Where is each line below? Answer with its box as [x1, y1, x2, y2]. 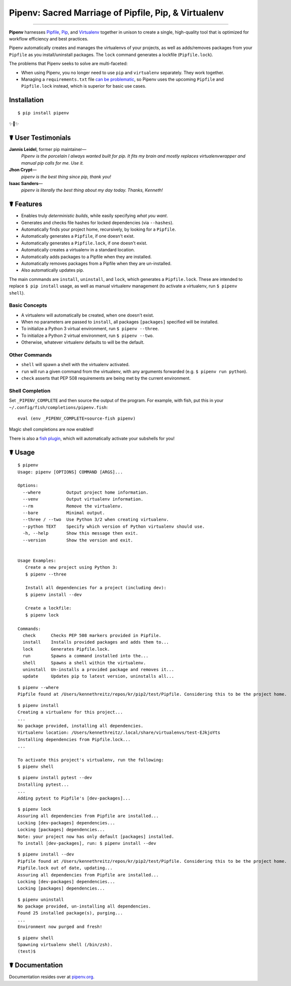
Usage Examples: [18, 558, 56, 563]
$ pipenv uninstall [18, 896, 64, 902]
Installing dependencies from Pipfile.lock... [18, 737, 131, 742]
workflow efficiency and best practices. [9, 36, 89, 41]
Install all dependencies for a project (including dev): [25, 585, 166, 591]
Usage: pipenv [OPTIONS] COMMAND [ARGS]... [18, 469, 123, 475]
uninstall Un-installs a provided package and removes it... [22, 667, 175, 672]
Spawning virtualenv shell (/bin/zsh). [18, 942, 113, 948]
